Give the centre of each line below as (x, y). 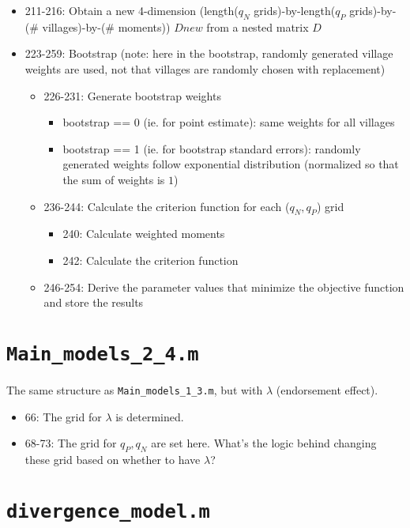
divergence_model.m (108, 511)
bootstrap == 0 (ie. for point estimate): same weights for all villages (229, 122)
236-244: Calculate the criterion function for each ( (167, 206)
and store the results (94, 302)
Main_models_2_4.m (103, 354)
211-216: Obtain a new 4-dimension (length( (132, 10)
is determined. (150, 416)
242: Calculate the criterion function (150, 260)
